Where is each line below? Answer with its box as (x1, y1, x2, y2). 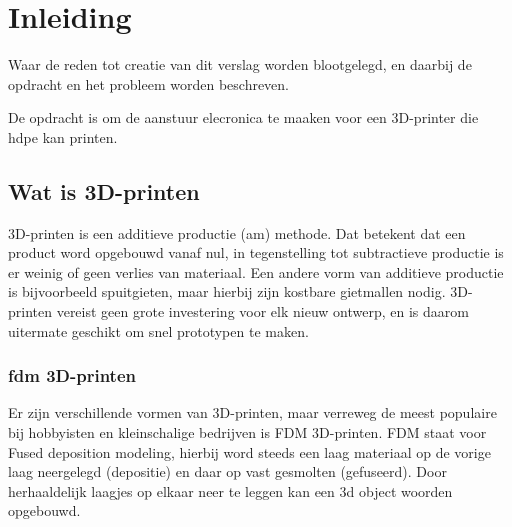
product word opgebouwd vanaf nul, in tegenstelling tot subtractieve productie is (8, 242, 504, 263)
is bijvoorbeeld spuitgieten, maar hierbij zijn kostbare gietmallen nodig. (8, 281, 446, 302)
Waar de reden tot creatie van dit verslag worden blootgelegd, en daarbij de (8, 54, 472, 75)
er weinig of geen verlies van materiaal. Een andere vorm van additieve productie (8, 261, 504, 282)
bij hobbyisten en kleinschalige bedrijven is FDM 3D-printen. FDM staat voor (8, 422, 487, 443)
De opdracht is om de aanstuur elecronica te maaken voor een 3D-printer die (8, 107, 479, 128)
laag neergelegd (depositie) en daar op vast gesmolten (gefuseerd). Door (8, 461, 447, 482)
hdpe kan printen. (8, 126, 118, 147)
